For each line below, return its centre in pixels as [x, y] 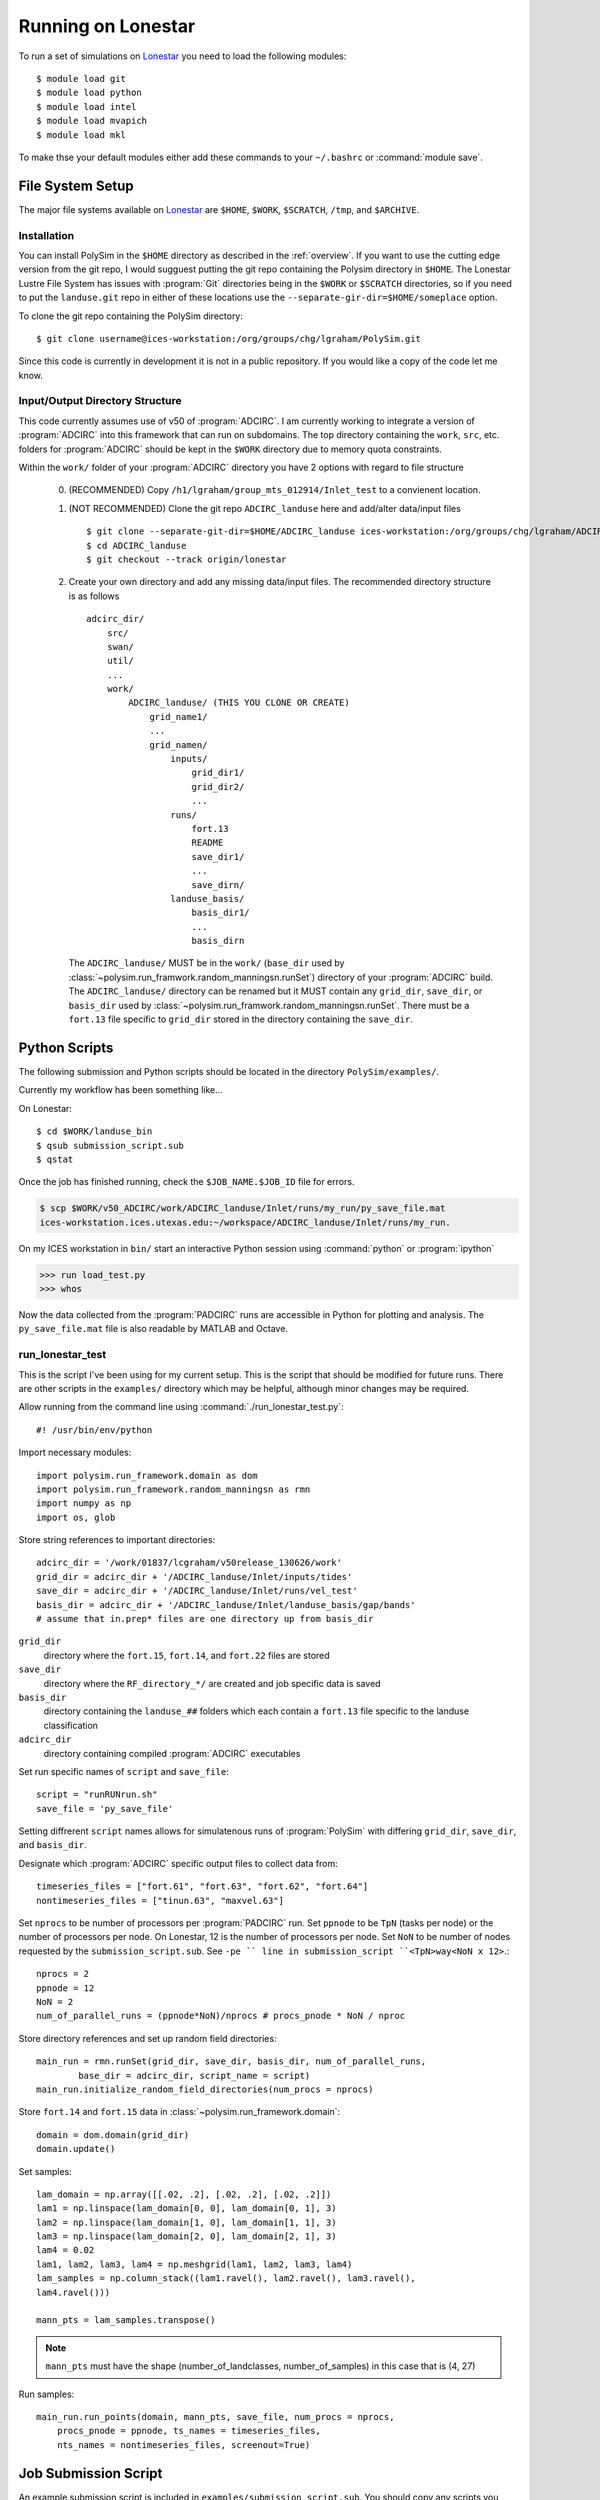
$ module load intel [86, 106]
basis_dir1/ [220, 913]
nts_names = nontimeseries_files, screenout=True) [183, 2444]
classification [71, 1725]
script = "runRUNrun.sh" [97, 1794]
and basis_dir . [52, 1845]
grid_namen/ [178, 744]
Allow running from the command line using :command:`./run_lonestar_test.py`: [181, 1407]
